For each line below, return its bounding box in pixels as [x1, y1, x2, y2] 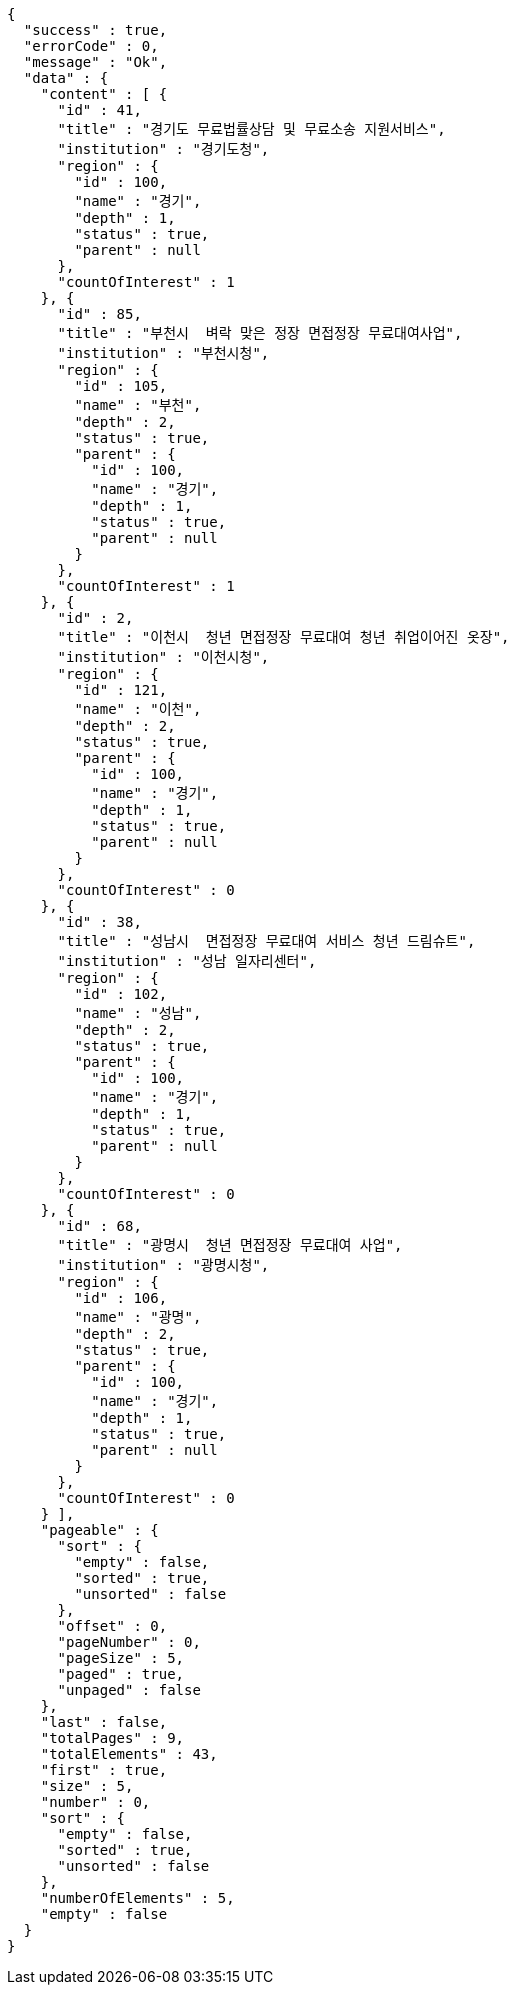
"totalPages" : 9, [40, 1730, 185, 1746]
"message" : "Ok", [23, 54, 168, 70]
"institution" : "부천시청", [57, 345, 270, 361]
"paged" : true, [57, 1666, 185, 1682]
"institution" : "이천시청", [57, 649, 270, 665]
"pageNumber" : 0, [57, 1634, 201, 1650]
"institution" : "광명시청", [57, 1257, 270, 1273]
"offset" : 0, [57, 1618, 168, 1634]
